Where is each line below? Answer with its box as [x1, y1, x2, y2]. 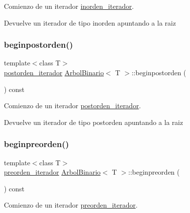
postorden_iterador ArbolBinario [4, 67, 104, 77]
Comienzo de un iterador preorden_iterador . [4, 200, 138, 210]
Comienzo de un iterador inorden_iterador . [4, 1, 134, 11]
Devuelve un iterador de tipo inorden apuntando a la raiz [4, 17, 176, 28]
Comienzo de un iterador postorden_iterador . [4, 100, 141, 111]
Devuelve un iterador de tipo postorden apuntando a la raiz [4, 117, 183, 127]
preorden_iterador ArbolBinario [4, 167, 101, 177]
